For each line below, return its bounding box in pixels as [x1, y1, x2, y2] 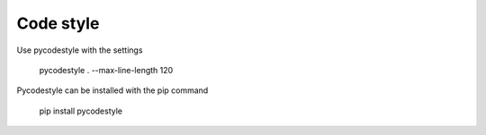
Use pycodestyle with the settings [16, 45, 143, 55]
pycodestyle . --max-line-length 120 [39, 64, 174, 75]
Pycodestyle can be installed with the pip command [16, 85, 209, 96]
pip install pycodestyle [39, 105, 123, 116]
